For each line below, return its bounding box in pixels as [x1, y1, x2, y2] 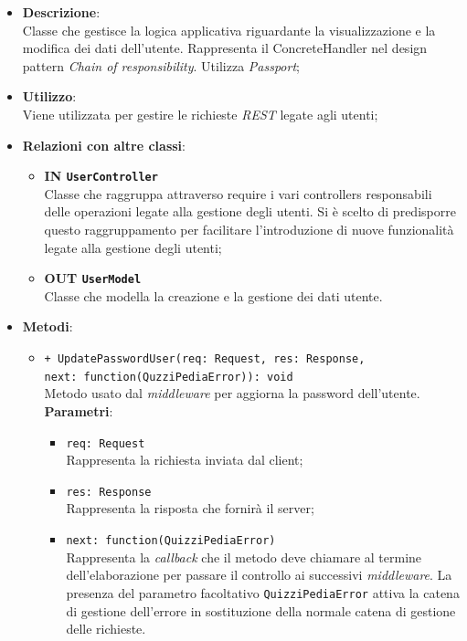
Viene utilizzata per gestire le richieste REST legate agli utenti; [22, 104, 378, 123]
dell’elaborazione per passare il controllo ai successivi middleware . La [66, 565, 452, 584]
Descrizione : [22, 3, 101, 21]
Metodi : [22, 317, 73, 336]
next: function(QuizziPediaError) [66, 534, 276, 548]
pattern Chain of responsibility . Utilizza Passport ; [22, 56, 300, 75]
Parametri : [44, 401, 113, 420]
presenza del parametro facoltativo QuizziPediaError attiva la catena [66, 583, 460, 602]
